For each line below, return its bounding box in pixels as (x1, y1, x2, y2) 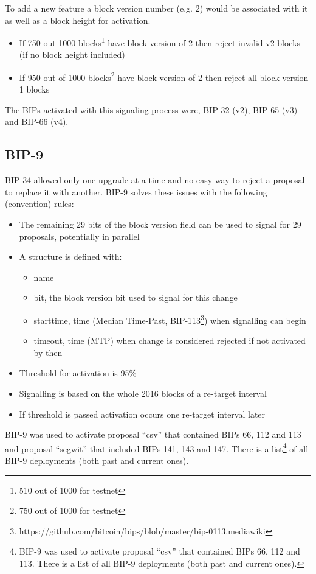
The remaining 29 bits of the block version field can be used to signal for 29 (19, 218, 301, 231)
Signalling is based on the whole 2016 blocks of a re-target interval (19, 387, 267, 400)
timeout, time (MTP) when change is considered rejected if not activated (33, 334, 306, 347)
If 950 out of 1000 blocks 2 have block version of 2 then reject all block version (19, 69, 309, 83)
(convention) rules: (5, 197, 74, 210)
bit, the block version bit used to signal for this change (33, 291, 238, 304)
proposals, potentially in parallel (19, 229, 140, 242)
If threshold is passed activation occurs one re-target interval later (19, 407, 266, 420)
